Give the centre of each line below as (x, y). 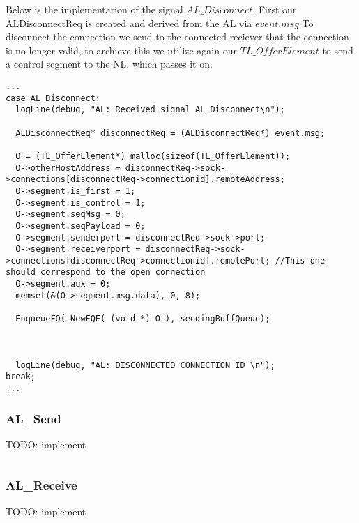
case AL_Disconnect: (53, 98)
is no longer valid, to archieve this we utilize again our (121, 50)
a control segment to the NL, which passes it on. (109, 64)
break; (21, 377)
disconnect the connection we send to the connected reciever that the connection (177, 37)
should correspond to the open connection (106, 272)
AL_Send (33, 418)
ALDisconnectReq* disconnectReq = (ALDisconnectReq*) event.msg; (170, 133)
